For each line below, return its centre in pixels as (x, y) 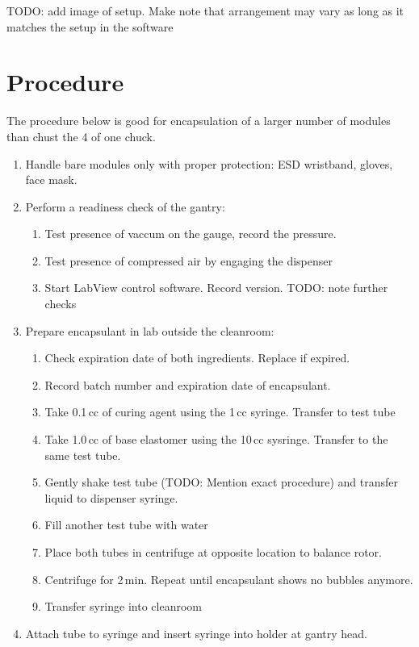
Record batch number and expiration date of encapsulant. (188, 384)
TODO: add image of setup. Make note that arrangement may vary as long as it (205, 10)
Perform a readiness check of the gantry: (125, 206)
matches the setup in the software (90, 26)
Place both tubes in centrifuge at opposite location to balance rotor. (213, 552)
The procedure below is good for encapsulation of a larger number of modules (199, 121)
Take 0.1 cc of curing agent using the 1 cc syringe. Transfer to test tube (220, 412)
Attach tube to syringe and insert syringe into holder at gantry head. (196, 633)
